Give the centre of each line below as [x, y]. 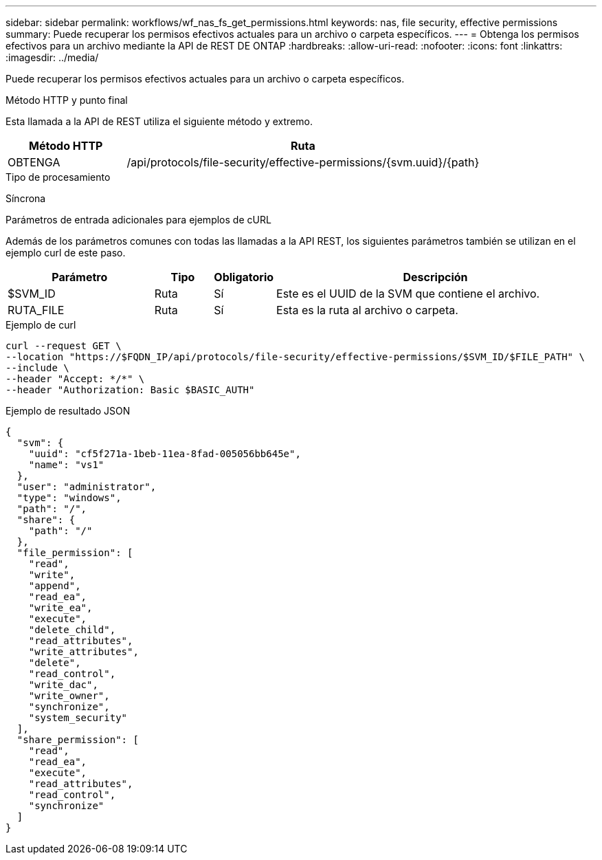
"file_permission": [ [75, 553]
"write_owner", [69, 696]
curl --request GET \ [64, 346]
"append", [55, 586]
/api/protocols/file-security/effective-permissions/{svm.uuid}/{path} [303, 162]
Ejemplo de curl [41, 325]
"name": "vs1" [66, 465]
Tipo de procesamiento [58, 177]
